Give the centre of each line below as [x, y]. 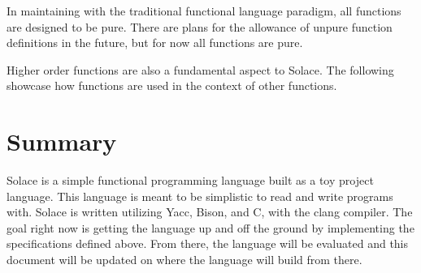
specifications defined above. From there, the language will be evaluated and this [208, 243]
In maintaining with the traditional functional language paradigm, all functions [204, 11]
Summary [62, 141]
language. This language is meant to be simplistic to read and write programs [200, 196]
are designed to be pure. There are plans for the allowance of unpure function [200, 26]
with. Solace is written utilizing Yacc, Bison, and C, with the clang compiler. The [210, 212]
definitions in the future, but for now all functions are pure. [155, 43]
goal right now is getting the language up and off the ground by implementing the [210, 227]
